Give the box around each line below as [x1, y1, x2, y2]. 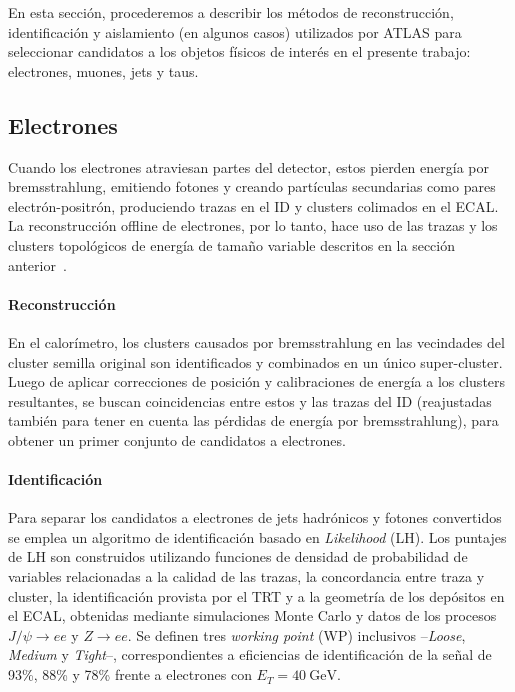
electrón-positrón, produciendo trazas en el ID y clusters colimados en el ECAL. [8, 195, 499, 216]
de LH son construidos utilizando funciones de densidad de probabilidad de [8, 546, 468, 567]
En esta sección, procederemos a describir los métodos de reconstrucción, [8, 2, 454, 22]
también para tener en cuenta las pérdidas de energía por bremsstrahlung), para [8, 410, 499, 431]
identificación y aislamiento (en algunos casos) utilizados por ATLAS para [8, 21, 462, 42]
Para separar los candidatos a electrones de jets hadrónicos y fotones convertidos [8, 507, 502, 528]
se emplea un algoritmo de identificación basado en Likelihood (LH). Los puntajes [8, 526, 507, 547]
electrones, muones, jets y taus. [8, 60, 199, 81]
